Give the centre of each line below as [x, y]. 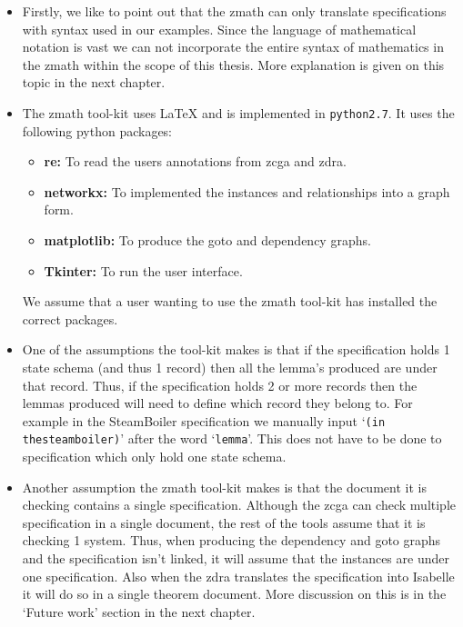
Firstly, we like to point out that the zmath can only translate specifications [234, 11]
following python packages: [97, 130]
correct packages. [70, 318]
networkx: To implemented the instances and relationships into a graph [247, 191]
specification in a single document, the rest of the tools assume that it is [224, 522]
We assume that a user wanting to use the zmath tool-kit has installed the [230, 301]
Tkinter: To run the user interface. [143, 270]
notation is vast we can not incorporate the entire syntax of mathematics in [233, 47]
